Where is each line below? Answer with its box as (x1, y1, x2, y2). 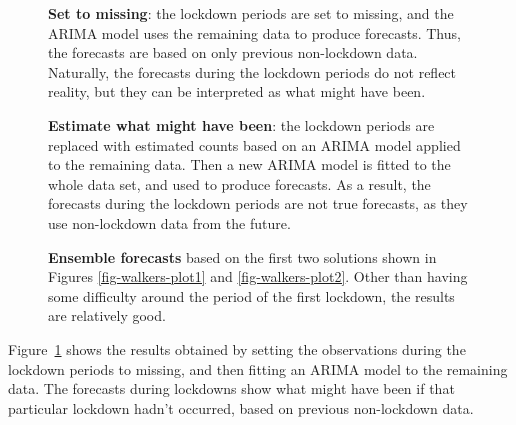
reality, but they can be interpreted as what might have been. (48, 81, 426, 102)
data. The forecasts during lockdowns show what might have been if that (8, 378, 455, 399)
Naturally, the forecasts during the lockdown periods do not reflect (48, 61, 457, 82)
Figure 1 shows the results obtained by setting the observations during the (8, 338, 466, 359)
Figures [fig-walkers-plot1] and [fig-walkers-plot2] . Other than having (48, 266, 468, 287)
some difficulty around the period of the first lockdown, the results (48, 285, 455, 306)
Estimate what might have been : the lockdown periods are (48, 114, 435, 135)
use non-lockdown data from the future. (48, 212, 291, 233)
